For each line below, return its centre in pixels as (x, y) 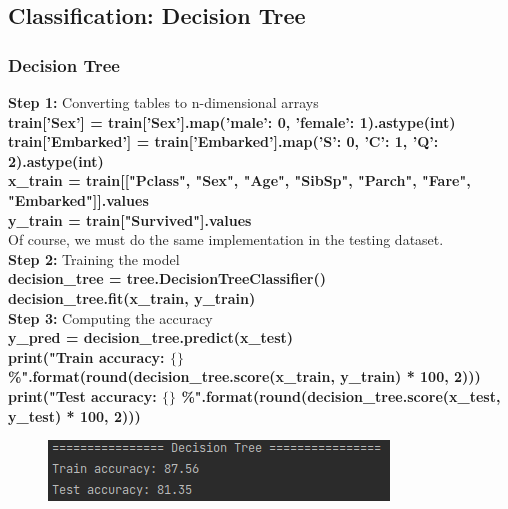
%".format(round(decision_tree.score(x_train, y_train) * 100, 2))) (244, 376)
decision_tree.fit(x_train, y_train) (132, 297)
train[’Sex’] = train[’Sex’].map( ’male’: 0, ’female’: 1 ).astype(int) (232, 121)
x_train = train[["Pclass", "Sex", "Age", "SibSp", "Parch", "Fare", (239, 180)
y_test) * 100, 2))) (74, 415)
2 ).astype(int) (56, 160)
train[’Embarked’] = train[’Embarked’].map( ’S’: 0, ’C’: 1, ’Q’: (223, 141)
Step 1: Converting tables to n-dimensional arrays (163, 102)
